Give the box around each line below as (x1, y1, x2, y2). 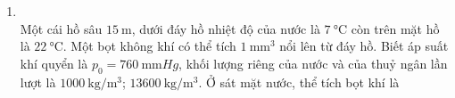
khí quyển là (20, 53, 88, 72)
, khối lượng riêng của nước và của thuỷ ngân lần (178, 53, 448, 72)
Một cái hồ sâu (20, 19, 103, 37)
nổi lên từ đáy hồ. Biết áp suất (279, 37, 449, 55)
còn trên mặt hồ (351, 19, 440, 37)
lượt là (20, 72, 56, 91)
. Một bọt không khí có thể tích (62, 37, 236, 55)
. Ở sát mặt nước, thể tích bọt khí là (198, 72, 400, 91)
